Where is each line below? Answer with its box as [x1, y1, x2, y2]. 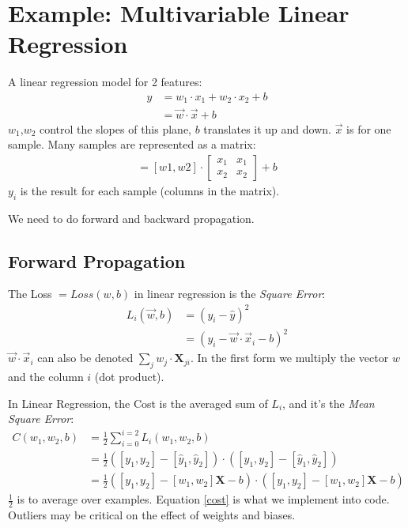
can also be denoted [37, 349, 134, 366]
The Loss [8, 285, 52, 302]
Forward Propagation [8, 248, 186, 273]
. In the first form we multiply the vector [190, 349, 389, 366]
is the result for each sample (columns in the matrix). [20, 182, 280, 198]
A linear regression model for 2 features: [8, 74, 202, 90]
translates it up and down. [203, 120, 331, 137]
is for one [346, 120, 391, 137]
